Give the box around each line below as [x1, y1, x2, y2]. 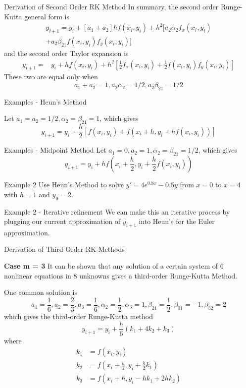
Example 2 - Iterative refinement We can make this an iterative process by [4, 206, 230, 217]
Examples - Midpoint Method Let [4, 145, 106, 155]
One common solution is [4, 287, 77, 297]
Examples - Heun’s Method [4, 96, 87, 107]
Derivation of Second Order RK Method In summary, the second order [4, 1, 219, 11]
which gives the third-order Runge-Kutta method [4, 311, 153, 321]
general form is [24, 11, 69, 21]
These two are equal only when [4, 71, 98, 82]
